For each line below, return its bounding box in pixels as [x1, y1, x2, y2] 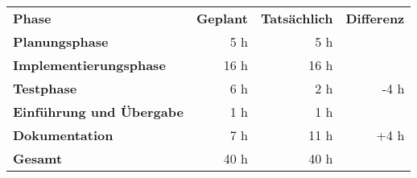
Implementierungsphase [13, 56, 166, 74]
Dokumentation [13, 126, 114, 144]
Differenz [345, 9, 405, 27]
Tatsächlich [260, 9, 333, 27]
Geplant [196, 9, 248, 27]
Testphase [13, 79, 77, 97]
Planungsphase [13, 32, 109, 51]
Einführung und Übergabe [13, 102, 184, 121]
